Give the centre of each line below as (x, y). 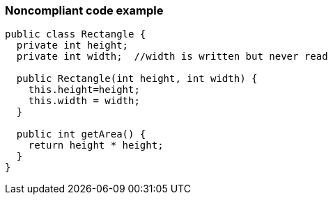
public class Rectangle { (76, 34)
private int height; (72, 45)
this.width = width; (84, 101)
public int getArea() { (81, 134)
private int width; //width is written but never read (172, 57)
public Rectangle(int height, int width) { (137, 79)
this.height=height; (84, 90)
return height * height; (96, 145)
